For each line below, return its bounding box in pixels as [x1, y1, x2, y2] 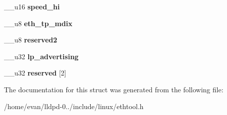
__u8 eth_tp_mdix [4, 18, 72, 28]
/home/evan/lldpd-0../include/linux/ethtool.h [4, 101, 144, 111]
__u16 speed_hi [4, 1, 60, 11]
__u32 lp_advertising [4, 51, 79, 61]
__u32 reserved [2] [4, 68, 66, 78]
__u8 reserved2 [4, 35, 57, 45]
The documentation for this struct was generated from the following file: [4, 84, 224, 94]
